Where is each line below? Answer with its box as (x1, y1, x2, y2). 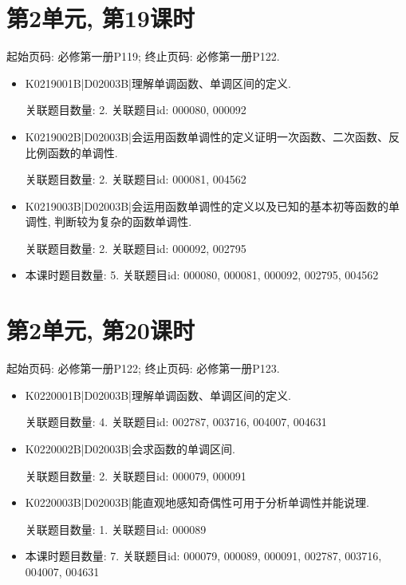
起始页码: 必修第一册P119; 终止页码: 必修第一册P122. (6, 48, 280, 65)
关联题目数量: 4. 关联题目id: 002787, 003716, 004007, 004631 (25, 413, 327, 430)
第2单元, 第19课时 (6, 2, 195, 34)
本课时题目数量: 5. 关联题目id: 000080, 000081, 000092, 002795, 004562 (25, 267, 379, 283)
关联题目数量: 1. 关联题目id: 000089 (25, 520, 207, 537)
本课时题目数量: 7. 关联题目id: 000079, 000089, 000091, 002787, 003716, (25, 547, 382, 564)
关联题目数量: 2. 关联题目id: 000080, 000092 (25, 101, 246, 118)
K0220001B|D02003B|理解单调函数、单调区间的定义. (25, 386, 291, 403)
